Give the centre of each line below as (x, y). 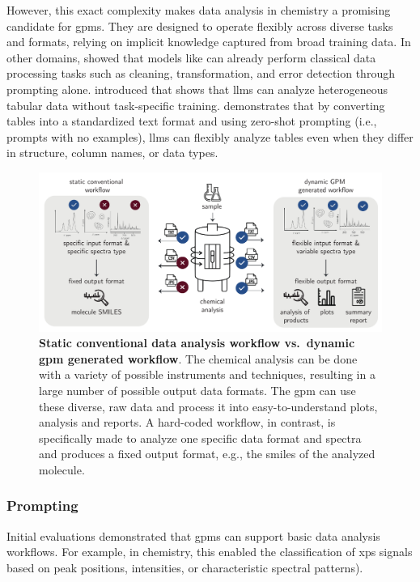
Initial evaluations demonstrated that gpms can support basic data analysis (193, 535)
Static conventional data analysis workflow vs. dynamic (197, 343)
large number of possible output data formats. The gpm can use (197, 390)
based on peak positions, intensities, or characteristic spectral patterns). (185, 567)
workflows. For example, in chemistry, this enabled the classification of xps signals (210, 552)
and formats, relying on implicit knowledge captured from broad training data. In (209, 42)
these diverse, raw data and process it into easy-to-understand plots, (208, 406)
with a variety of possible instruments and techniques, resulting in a (207, 374)
